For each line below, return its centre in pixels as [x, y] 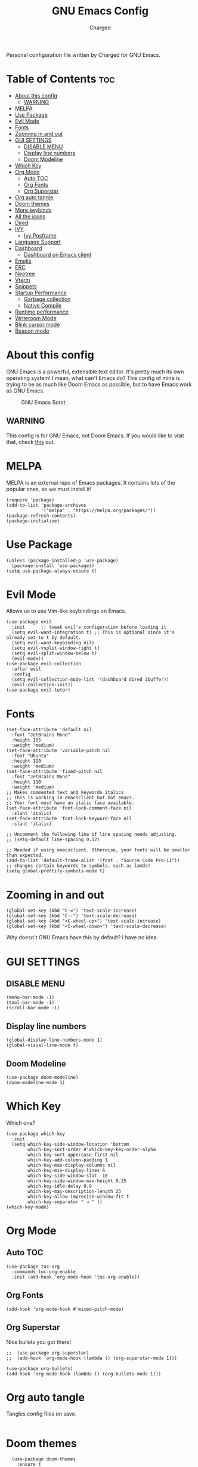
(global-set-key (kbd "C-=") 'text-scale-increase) [72, 911]
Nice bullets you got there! [39, 1342]
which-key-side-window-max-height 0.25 [77, 1181]
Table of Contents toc [61, 79]
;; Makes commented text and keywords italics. [66, 793]
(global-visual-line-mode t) [42, 1045]
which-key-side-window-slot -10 [68, 1176]
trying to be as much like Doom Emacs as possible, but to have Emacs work [99, 384]
